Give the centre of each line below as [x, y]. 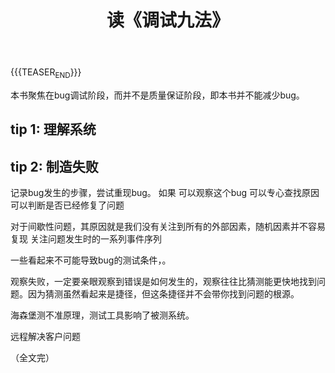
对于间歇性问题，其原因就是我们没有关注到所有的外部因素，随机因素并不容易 [168, 227]
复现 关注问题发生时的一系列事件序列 [86, 239]
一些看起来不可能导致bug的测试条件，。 [91, 260]
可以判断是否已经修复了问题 [67, 205]
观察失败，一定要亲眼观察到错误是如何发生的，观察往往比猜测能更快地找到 [163, 282]
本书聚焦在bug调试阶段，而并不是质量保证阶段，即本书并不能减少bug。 [157, 95]
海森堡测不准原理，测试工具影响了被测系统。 [102, 315]
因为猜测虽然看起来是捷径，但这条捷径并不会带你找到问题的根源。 [163, 294]
